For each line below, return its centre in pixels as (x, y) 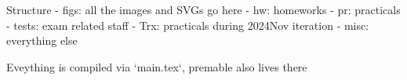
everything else (42, 40)
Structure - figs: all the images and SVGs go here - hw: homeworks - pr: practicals (203, 9)
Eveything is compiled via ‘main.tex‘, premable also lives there (157, 66)
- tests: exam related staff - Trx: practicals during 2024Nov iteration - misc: (188, 25)
